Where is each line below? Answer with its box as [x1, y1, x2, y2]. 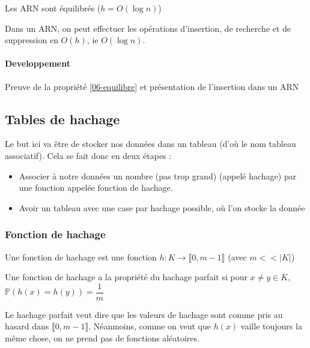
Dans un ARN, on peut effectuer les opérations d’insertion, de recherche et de [5, 22, 291, 34]
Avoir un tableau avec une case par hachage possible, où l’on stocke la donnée [19, 201, 305, 214]
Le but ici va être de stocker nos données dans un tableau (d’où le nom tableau [5, 137, 296, 150]
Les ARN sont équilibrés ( [5, 2, 101, 14]
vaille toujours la [240, 320, 302, 332]
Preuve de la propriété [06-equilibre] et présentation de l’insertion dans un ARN [5, 80, 299, 92]
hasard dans [5, 320, 49, 332]
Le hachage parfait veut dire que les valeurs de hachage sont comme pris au [5, 308, 283, 320]
